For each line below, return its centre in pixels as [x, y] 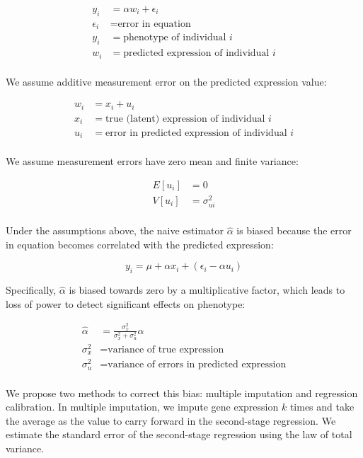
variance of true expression [166, 349]
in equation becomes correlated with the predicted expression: [140, 244]
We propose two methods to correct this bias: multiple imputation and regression [182, 393]
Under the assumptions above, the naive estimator [115, 230]
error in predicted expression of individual [196, 133]
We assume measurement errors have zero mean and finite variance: [152, 161]
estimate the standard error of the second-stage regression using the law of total [179, 434]
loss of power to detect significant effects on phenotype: [126, 303]
